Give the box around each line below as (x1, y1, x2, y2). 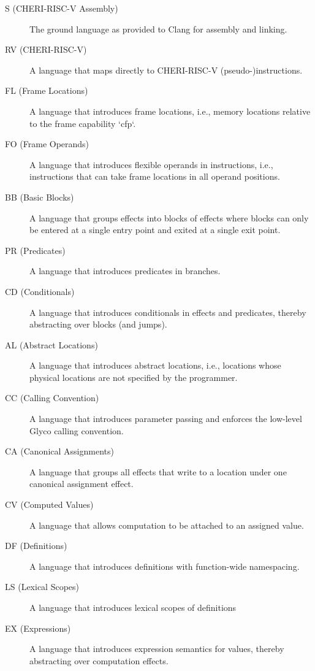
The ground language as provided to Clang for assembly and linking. (29, 22, 287, 35)
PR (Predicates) (5, 243, 66, 256)
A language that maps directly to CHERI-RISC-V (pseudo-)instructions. (29, 63, 303, 76)
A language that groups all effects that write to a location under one (29, 465, 287, 478)
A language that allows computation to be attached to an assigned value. (29, 518, 304, 531)
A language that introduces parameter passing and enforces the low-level (29, 412, 302, 425)
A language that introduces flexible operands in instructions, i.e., (29, 158, 273, 171)
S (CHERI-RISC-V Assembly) (5, 2, 118, 14)
